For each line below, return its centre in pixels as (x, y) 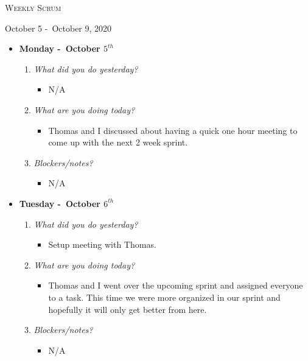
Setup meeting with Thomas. (102, 244)
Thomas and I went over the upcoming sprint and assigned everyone (176, 285)
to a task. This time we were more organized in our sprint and (164, 297)
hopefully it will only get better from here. (128, 309)
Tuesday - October (60, 203)
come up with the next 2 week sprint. (118, 142)
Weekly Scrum (33, 7)
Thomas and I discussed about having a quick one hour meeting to (173, 130)
